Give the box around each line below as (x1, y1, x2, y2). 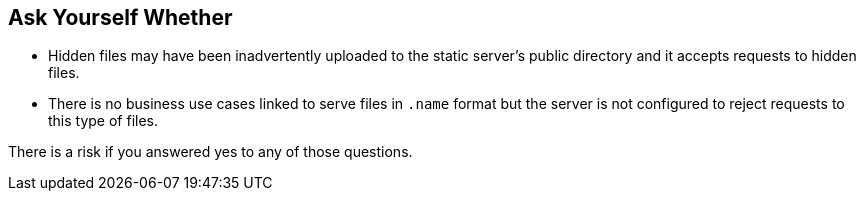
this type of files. (48, 112, 159, 130)
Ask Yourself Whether (8, 5, 233, 30)
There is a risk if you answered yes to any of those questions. (8, 143, 413, 161)
